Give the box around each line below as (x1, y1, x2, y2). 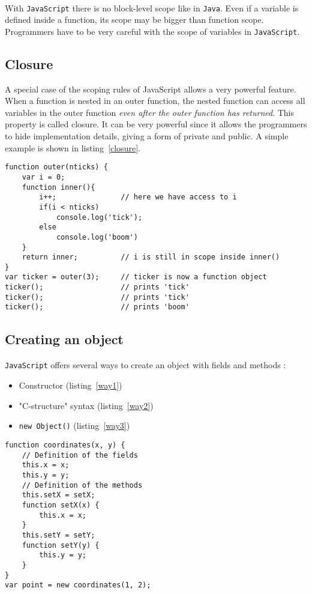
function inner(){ (22, 183, 95, 192)
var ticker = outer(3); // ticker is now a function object (5, 273, 267, 282)
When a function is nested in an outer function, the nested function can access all (5, 94, 305, 107)
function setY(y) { (22, 541, 100, 550)
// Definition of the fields (22, 450, 138, 459)
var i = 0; (22, 172, 65, 181)
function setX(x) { (22, 500, 100, 509)
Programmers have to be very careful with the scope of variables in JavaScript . (5, 25, 300, 37)
